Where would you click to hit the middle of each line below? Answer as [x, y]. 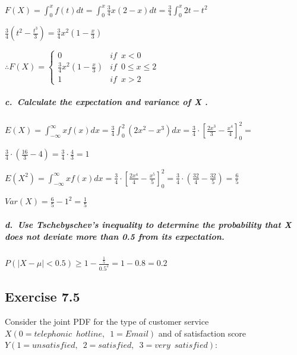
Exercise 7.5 [42, 297]
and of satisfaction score [202, 333]
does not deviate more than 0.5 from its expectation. [115, 236]
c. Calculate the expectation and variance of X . [106, 102]
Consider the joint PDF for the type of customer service [107, 321]
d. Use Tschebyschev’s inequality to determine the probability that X [148, 224]
